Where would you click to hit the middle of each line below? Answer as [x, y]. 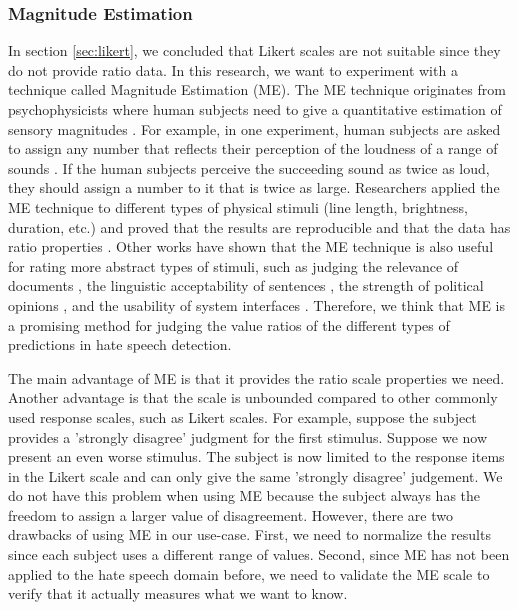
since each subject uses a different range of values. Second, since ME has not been [259, 554]
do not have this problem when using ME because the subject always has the [244, 495]
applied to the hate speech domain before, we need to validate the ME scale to [249, 573]
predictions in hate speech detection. [120, 344]
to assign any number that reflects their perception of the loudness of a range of [253, 148]
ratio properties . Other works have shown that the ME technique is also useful [251, 246]
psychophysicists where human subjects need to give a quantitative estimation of [255, 109]
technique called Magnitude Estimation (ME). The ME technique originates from [257, 89]
